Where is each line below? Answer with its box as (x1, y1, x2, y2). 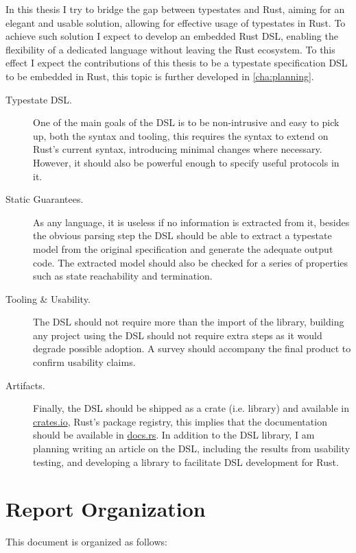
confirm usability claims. (33, 355, 136, 369)
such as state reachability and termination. (33, 269, 213, 283)
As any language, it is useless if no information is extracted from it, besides (33, 214, 350, 229)
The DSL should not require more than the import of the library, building (33, 315, 344, 329)
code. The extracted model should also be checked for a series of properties (33, 255, 348, 269)
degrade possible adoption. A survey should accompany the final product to (33, 341, 351, 356)
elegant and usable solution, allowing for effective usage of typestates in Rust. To (5, 15, 346, 29)
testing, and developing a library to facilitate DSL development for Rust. (33, 454, 339, 469)
